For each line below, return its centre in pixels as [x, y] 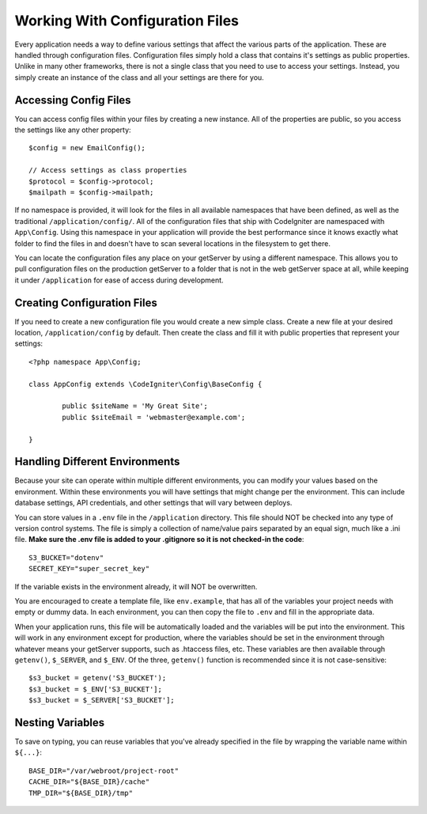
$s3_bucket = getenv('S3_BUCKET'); [98, 678]
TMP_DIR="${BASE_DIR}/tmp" [81, 793]
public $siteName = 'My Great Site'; [135, 406]
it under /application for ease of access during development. [119, 280]
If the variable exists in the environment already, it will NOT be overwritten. [136, 586]
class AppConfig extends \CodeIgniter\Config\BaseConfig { [145, 384]
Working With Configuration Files [127, 21]
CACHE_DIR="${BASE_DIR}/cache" [89, 782]
